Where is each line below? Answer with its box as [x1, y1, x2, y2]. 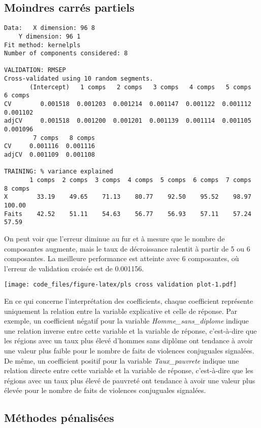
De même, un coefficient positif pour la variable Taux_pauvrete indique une [4, 355, 239, 366]
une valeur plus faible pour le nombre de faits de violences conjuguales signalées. [4, 345, 254, 355]
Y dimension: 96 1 [18, 32, 81, 40]
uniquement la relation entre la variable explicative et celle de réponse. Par [4, 305, 237, 316]
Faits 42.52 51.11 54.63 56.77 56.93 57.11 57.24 [4, 210, 251, 218]
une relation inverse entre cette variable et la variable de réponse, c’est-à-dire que [4, 325, 257, 336]
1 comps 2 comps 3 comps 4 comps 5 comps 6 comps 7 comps [29, 176, 251, 184]
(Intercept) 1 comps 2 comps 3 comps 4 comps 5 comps [29, 83, 251, 91]
